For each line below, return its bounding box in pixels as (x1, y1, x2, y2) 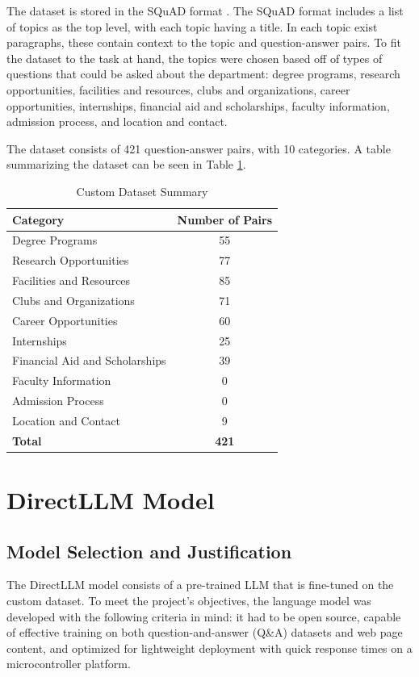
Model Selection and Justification (6, 538, 292, 563)
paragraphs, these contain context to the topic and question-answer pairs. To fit (6, 34, 401, 51)
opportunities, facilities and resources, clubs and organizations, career (6, 81, 350, 98)
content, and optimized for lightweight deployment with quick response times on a (6, 639, 413, 656)
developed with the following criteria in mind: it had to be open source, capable (6, 608, 401, 625)
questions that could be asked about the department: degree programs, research (6, 65, 400, 82)
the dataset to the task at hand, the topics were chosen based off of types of (6, 49, 383, 66)
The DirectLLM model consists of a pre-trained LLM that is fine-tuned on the (6, 576, 394, 593)
